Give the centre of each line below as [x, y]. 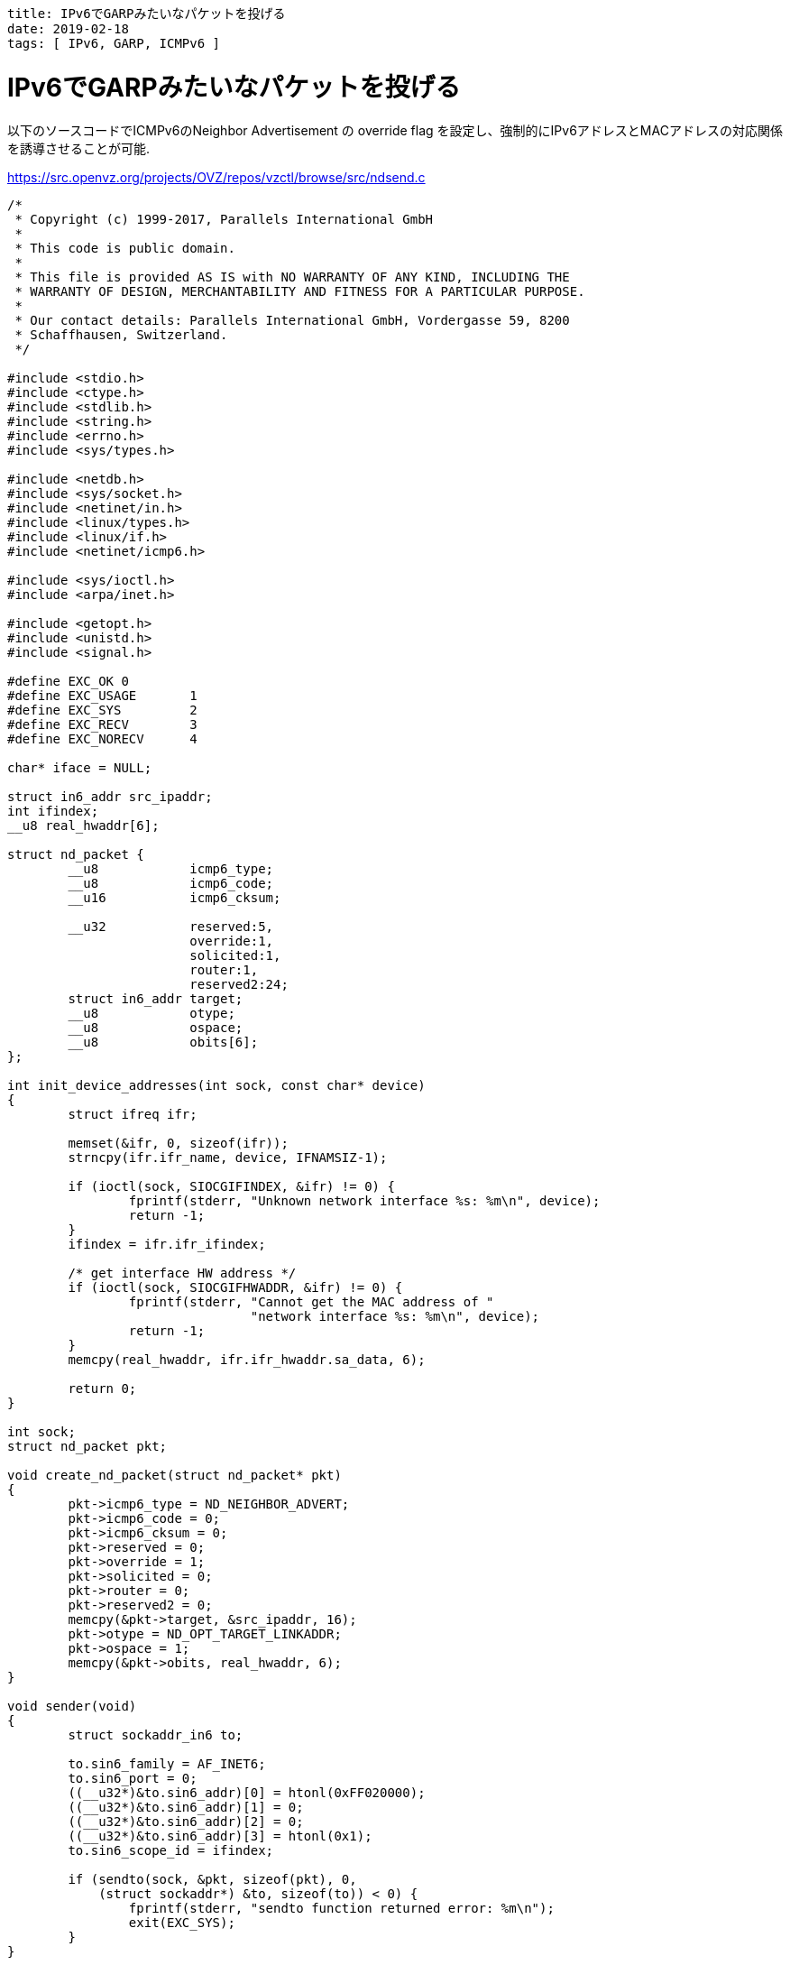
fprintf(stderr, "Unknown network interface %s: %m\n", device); [364, 1200]
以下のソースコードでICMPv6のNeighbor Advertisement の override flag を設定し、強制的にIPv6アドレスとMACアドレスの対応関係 [395, 130]
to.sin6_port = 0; [133, 1778]
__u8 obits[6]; [163, 1042]
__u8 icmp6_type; [171, 868]
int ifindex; [53, 811]
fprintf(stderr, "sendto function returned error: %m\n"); [341, 1908]
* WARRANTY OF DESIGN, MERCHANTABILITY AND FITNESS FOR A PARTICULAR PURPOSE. [300, 291]
